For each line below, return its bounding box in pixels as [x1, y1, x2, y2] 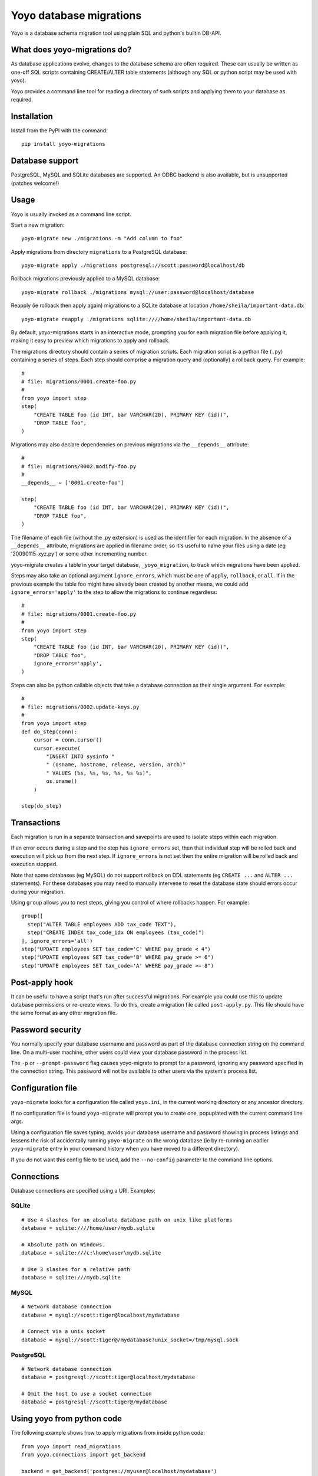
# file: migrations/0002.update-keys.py [21, 703, 140, 710]
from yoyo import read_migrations [21, 1443, 121, 1449]
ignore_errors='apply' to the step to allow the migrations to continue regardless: [11, 588, 218, 596]
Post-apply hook [11, 977, 74, 987]
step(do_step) [21, 803, 62, 809]
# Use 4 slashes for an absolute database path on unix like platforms [21, 1216, 233, 1223]
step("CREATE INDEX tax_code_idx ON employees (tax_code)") [27, 929, 205, 936]
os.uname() [46, 778, 78, 785]
